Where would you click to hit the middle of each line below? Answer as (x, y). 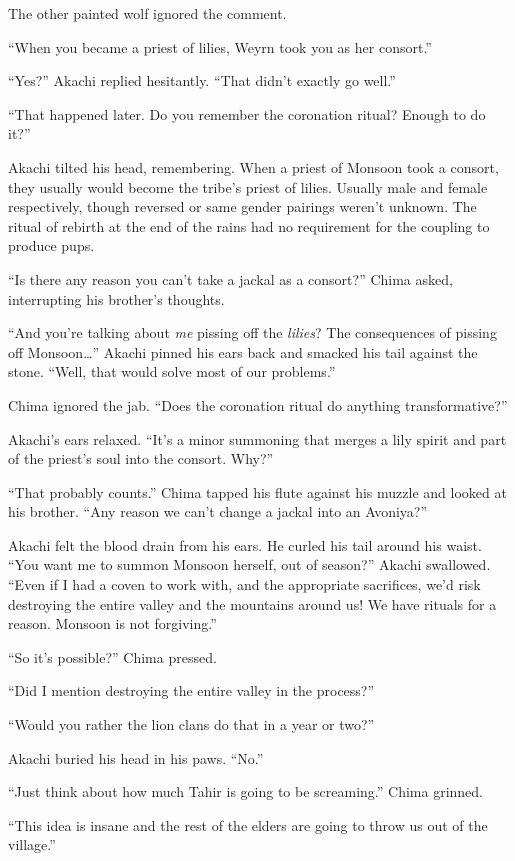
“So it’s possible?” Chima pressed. (112, 656)
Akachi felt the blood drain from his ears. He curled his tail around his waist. (245, 544)
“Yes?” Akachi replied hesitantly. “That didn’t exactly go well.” (202, 80)
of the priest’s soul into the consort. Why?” (141, 458)
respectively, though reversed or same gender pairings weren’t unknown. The (242, 206)
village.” (32, 844)
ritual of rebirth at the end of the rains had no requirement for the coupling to (249, 225)
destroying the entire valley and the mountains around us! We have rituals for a (252, 603)
